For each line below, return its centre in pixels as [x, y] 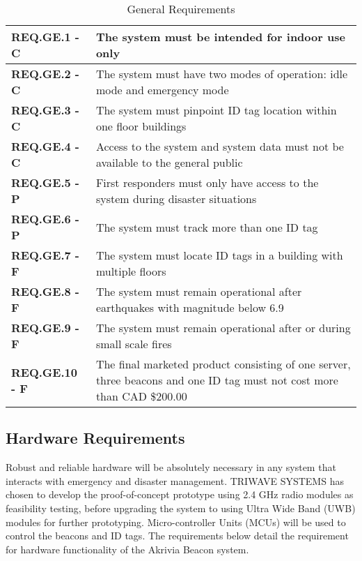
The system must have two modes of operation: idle [222, 74]
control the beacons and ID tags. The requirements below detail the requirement [177, 536]
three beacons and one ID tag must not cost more [217, 380]
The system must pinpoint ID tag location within [216, 110]
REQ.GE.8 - [45, 291]
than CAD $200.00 [141, 396]
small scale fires [134, 344]
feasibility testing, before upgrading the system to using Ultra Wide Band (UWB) [181, 508]
